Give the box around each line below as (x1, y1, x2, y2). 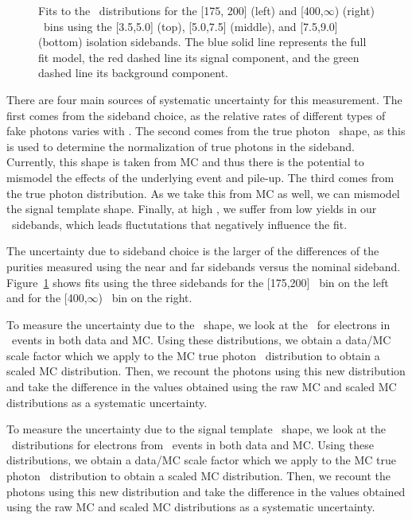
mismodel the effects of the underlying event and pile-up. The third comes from (6, 169, 395, 185)
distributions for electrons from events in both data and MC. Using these (11, 436, 374, 452)
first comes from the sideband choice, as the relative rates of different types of (6, 107, 386, 123)
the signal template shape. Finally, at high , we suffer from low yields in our (6, 200, 377, 217)
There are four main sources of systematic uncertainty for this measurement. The (6, 91, 402, 107)
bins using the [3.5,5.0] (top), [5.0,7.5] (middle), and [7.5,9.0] (43, 17, 338, 34)
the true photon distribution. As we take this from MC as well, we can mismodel (6, 184, 400, 201)
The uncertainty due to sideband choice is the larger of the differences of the (6, 243, 379, 259)
